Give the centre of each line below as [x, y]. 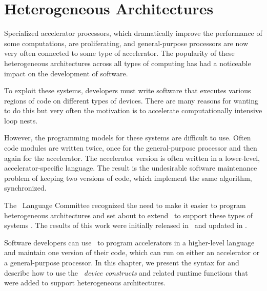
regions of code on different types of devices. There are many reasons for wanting [131, 100]
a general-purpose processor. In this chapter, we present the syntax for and [122, 262]
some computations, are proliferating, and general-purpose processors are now [126, 43]
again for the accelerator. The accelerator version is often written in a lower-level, [132, 158]
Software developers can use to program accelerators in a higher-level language [129, 242]
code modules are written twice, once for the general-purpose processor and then [131, 148]
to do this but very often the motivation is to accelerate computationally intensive [133, 110]
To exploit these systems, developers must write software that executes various [128, 90]
